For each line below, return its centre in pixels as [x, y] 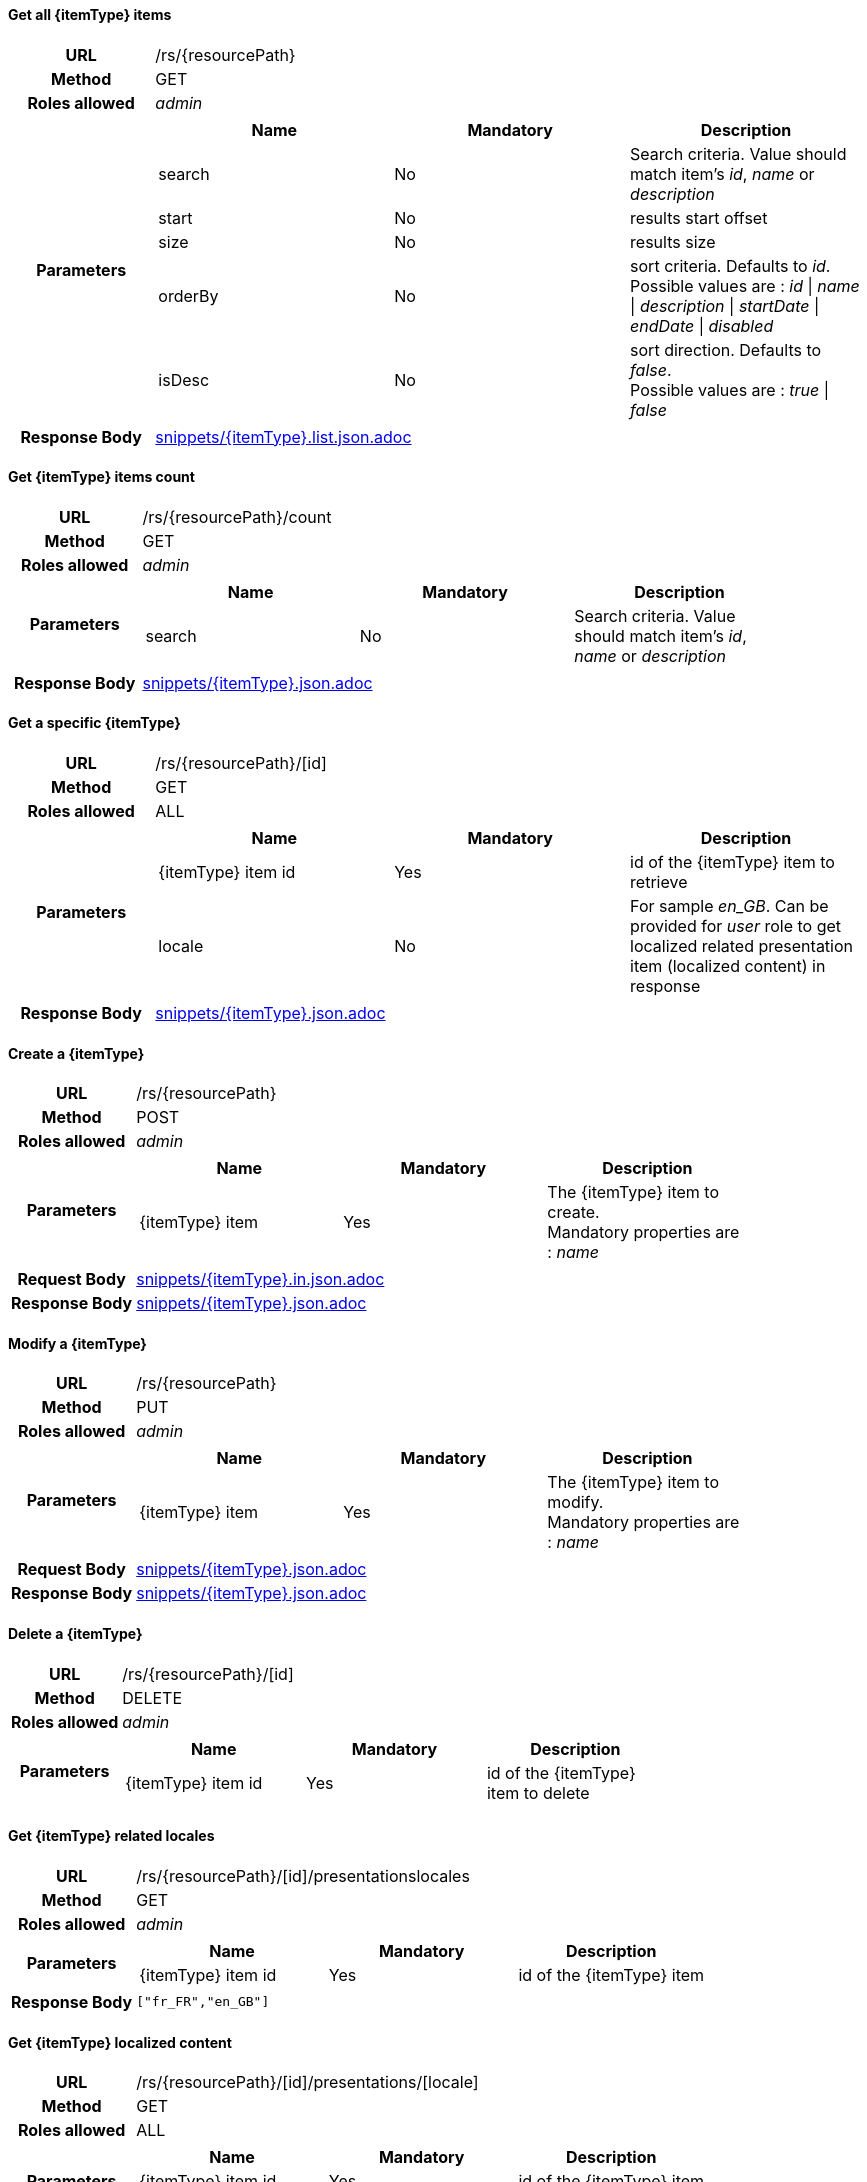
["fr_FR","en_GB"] [203, 2002]
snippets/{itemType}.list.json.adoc [283, 436]
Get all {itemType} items [90, 14]
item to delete [538, 1792]
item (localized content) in [728, 966]
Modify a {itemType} [77, 1343]
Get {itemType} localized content [120, 2042]
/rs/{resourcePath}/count [237, 516]
